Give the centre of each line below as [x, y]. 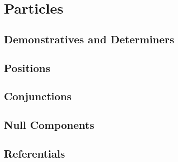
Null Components [49, 125]
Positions [27, 67]
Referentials [35, 153]
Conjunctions [38, 96]
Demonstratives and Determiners [89, 39]
